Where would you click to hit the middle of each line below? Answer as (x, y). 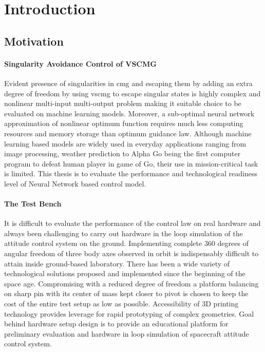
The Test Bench (33, 204)
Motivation (34, 41)
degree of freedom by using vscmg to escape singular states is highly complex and (132, 93)
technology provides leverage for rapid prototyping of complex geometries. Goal (129, 313)
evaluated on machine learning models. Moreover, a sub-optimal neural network (129, 113)
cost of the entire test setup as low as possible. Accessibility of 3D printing (121, 304)
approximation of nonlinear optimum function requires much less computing (124, 123)
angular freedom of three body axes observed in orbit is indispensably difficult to (131, 253)
